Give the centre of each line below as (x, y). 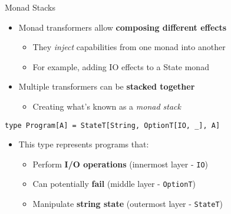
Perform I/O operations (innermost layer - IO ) (121, 164)
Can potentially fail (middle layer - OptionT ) (114, 184)
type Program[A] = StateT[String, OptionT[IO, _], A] (113, 125)
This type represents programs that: (84, 144)
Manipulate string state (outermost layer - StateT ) (128, 204)
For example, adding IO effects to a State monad (121, 66)
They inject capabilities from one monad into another (129, 47)
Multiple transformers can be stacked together (107, 86)
